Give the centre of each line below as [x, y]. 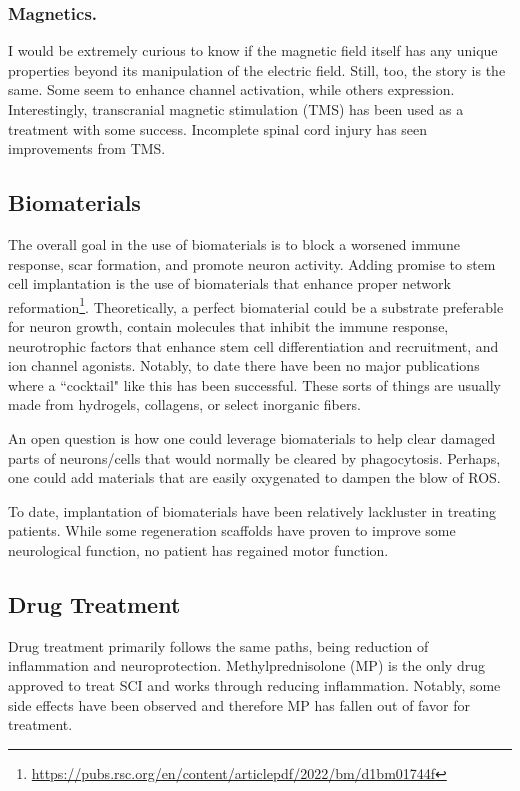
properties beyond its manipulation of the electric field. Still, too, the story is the [257, 69]
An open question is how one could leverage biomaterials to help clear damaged [252, 437]
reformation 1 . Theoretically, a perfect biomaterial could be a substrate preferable [256, 305]
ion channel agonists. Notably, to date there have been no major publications [244, 365]
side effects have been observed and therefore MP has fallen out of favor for [239, 704]
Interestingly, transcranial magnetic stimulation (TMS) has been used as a [236, 109]
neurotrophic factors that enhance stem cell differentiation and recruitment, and [253, 345]
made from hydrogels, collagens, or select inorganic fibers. [184, 404]
